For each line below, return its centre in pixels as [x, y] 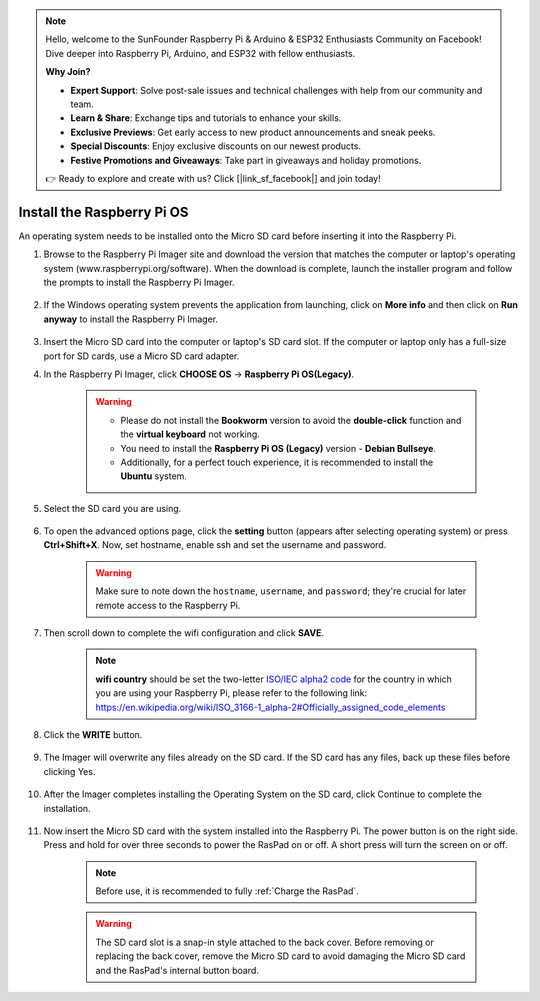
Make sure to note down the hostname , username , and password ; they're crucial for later [281, 591]
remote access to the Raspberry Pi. [168, 605]
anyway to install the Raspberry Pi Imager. [131, 319]
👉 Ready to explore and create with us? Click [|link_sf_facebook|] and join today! [213, 178]
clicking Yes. [69, 771]
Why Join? [68, 72]
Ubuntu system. [153, 476]
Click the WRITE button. [93, 734]
